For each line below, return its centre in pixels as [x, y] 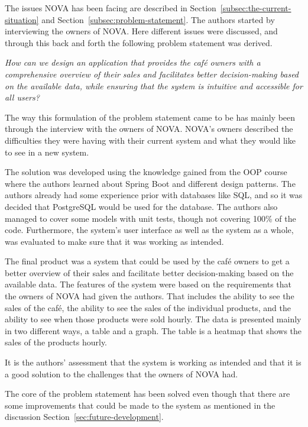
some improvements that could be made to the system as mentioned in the [140, 405]
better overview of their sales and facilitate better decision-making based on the [149, 272]
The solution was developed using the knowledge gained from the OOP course [146, 172]
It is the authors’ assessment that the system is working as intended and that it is [153, 362]
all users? [22, 97]
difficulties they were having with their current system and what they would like [150, 140]
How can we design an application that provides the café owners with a [133, 62]
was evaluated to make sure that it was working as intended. [114, 241]
